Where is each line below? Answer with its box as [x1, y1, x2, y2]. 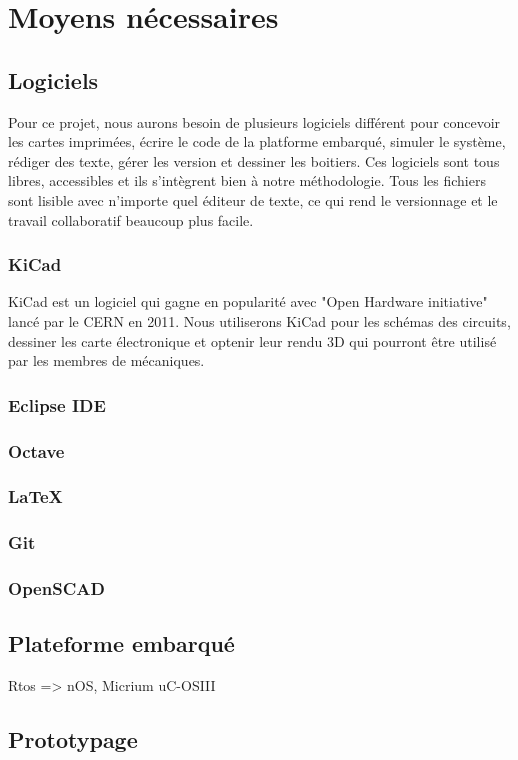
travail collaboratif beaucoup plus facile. [8, 209, 254, 230]
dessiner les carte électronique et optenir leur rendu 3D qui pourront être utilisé [8, 330, 497, 351]
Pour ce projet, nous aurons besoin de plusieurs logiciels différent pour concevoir [8, 111, 501, 132]
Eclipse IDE [8, 392, 106, 417]
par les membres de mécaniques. [8, 350, 205, 371]
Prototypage [8, 724, 138, 755]
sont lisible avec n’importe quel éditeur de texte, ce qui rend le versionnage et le [8, 189, 498, 210]
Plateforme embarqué [8, 628, 235, 659]
